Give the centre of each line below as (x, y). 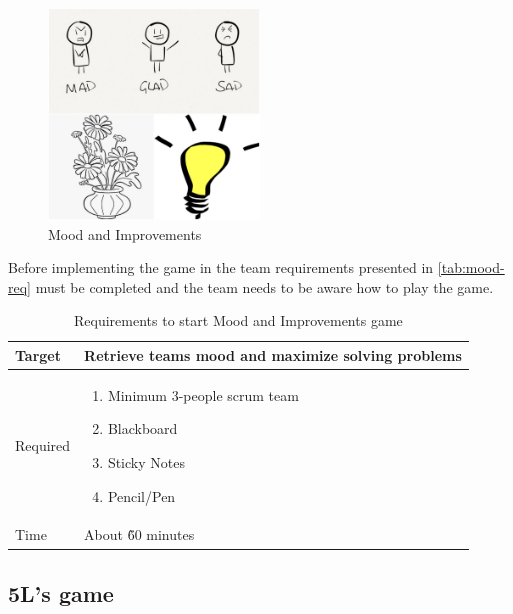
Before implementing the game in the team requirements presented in (221, 267)
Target (38, 354)
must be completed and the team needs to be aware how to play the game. (264, 286)
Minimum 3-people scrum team (203, 394)
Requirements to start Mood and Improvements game (238, 320)
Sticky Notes (146, 462)
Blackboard (142, 428)
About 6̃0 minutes (139, 534)
